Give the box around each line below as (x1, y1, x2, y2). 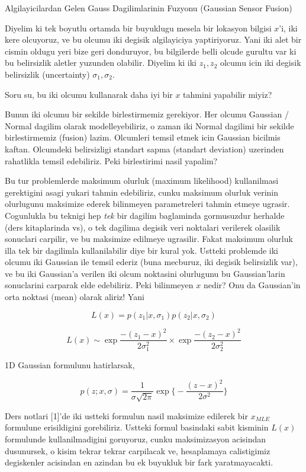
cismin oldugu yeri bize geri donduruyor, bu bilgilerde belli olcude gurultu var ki (5, 44, 297, 57)
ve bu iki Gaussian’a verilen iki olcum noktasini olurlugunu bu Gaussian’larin (5, 267, 285, 279)
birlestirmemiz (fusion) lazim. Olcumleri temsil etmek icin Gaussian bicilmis (5, 131, 281, 143)
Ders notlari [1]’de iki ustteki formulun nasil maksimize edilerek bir (5, 409, 248, 422)
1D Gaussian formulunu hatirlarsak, (5, 359, 135, 371)
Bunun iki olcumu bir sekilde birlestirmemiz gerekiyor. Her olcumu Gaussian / (5, 108, 289, 120)
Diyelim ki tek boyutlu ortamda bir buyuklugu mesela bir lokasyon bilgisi (5, 21, 272, 34)
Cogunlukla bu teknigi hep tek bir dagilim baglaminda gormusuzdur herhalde (5, 209, 285, 221)
